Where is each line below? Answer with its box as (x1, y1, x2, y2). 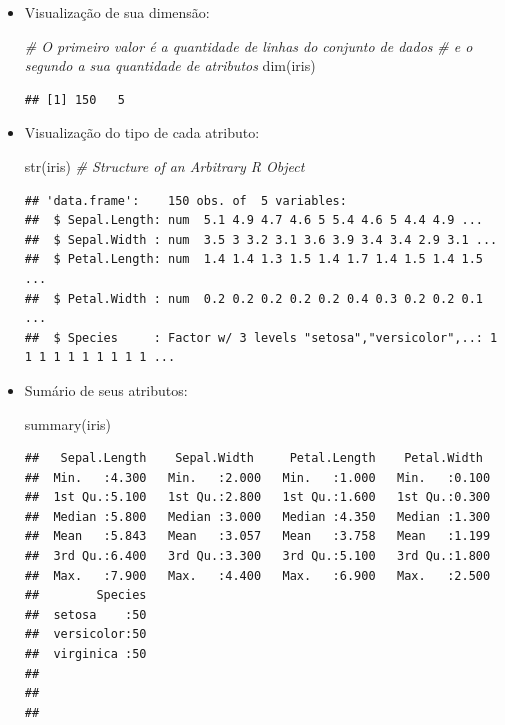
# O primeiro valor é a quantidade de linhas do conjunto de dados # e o (24, 35, 473, 56)
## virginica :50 (24, 647, 147, 662)
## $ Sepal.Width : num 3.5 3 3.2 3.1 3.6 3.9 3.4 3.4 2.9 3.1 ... (24, 232, 498, 247)
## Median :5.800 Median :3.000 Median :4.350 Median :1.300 (24, 509, 491, 524)
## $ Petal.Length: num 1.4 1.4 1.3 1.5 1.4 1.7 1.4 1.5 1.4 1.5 (24, 252, 483, 267)
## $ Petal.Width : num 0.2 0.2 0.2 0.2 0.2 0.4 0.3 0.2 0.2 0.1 (24, 291, 483, 306)
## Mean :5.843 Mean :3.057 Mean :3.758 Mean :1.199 (24, 529, 491, 544)
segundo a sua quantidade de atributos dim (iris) (24, 55, 316, 76)
